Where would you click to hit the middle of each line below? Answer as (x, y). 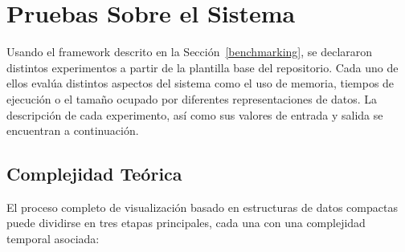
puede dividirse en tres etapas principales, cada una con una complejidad (186, 223)
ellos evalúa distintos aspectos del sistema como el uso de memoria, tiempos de (200, 83)
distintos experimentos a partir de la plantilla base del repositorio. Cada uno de (202, 67)
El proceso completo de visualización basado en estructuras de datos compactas (202, 207)
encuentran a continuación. (73, 130)
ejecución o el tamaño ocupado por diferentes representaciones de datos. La (192, 98)
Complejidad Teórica (94, 174)
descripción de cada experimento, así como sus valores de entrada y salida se (195, 114)
